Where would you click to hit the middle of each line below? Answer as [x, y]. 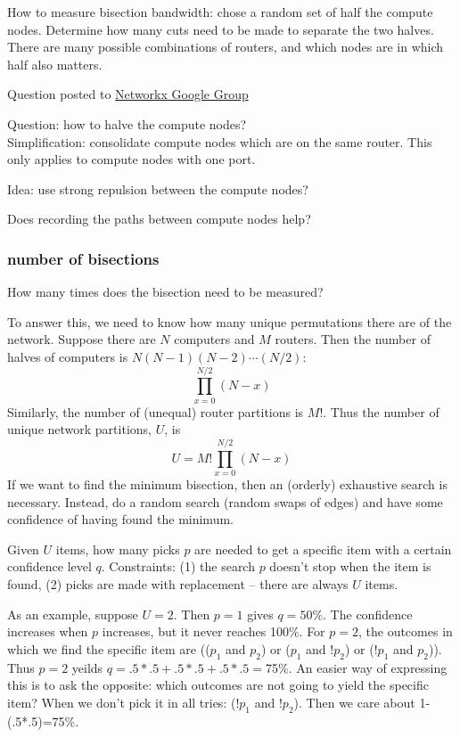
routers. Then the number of [353, 339]
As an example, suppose [73, 614]
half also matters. [55, 64]
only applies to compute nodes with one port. [131, 159]
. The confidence [368, 614]
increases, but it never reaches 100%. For [214, 631]
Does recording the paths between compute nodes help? [159, 219]
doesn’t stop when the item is [350, 566]
